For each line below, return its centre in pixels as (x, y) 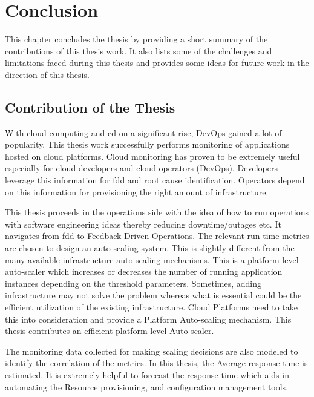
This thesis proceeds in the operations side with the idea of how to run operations (157, 212)
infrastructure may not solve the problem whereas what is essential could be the (153, 295)
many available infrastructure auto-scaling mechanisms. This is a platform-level (152, 259)
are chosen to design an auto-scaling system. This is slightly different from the (150, 248)
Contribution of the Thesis (90, 107)
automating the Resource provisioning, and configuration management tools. (147, 386)
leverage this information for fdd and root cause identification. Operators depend (155, 180)
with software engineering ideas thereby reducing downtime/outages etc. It (143, 224)
